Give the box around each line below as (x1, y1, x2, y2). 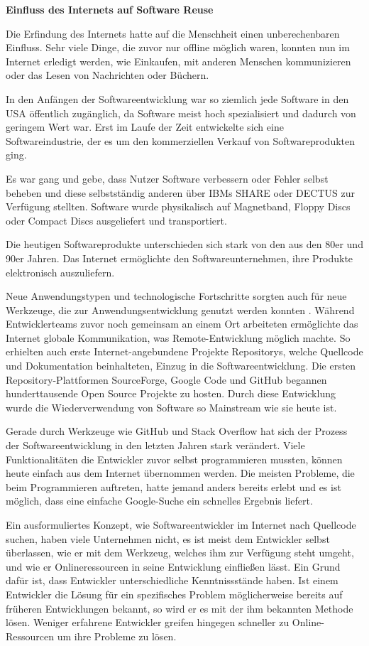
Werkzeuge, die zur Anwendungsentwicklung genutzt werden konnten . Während (6, 302, 355, 317)
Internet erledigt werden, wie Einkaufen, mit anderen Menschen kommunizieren (6, 53, 351, 68)
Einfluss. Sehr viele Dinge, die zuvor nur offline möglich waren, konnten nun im (6, 40, 350, 55)
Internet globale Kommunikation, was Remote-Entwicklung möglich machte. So (6, 330, 351, 345)
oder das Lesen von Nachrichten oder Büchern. (6, 68, 209, 82)
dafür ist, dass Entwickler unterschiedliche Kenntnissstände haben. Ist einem (6, 573, 338, 588)
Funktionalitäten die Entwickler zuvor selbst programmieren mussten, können (6, 451, 343, 466)
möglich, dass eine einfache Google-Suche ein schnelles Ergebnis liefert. (6, 493, 313, 508)
